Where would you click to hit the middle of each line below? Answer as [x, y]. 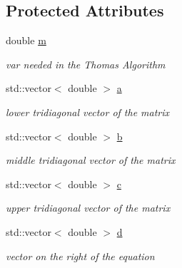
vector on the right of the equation [80, 256]
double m [26, 40]
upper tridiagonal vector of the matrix [88, 208]
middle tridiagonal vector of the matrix [91, 160]
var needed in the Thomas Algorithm [86, 64]
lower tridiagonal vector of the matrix [88, 112]
